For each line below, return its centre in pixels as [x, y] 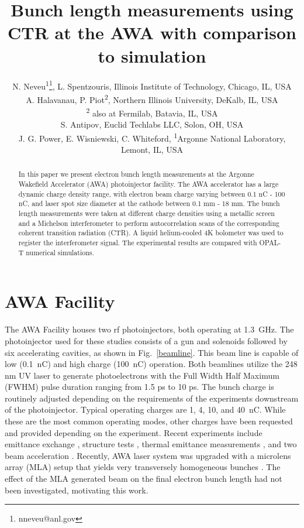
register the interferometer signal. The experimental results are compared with [138, 243]
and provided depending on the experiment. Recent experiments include [134, 432]
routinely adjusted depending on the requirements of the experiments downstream [152, 398]
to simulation [152, 55]
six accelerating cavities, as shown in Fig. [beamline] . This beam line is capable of [152, 352]
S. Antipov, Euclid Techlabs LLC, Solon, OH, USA [152, 124]
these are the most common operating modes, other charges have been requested [149, 421]
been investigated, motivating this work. [77, 490]
